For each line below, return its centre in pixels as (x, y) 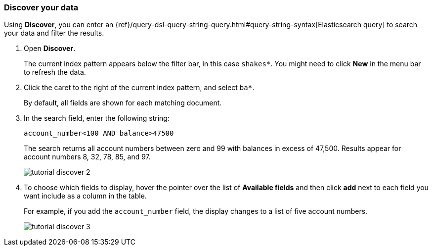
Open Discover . (50, 49)
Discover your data (41, 7)
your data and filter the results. (54, 33)
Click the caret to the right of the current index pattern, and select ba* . (139, 88)
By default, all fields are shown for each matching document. (123, 103)
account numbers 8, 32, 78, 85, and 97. (87, 157)
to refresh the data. (55, 72)
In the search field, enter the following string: (97, 118)
